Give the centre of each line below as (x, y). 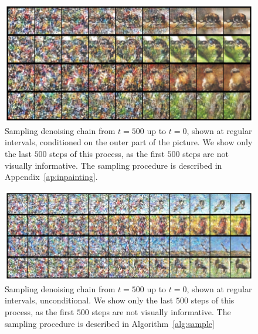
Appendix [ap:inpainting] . (51, 177)
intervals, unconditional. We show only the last (89, 300)
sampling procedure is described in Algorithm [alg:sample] (110, 323)
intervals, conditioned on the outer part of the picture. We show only (129, 142)
